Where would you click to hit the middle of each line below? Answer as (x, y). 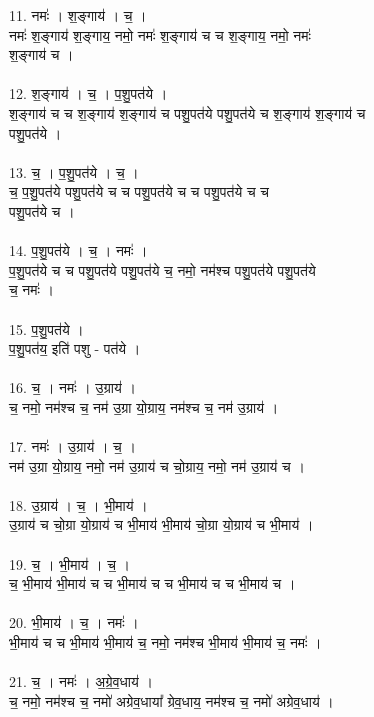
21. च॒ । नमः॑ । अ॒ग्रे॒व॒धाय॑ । (81, 681)
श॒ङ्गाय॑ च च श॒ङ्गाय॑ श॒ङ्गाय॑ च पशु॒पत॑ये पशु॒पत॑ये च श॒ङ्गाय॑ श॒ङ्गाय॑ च (187, 112)
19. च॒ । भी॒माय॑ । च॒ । (69, 563)
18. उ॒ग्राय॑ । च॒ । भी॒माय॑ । (78, 504)
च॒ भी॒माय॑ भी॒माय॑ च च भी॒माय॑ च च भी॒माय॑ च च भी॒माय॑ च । (152, 583)
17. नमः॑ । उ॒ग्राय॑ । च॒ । (72, 446)
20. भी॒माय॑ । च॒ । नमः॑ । (74, 622)
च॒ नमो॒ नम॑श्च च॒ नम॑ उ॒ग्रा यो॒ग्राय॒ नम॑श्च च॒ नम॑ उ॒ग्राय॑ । (144, 406)
